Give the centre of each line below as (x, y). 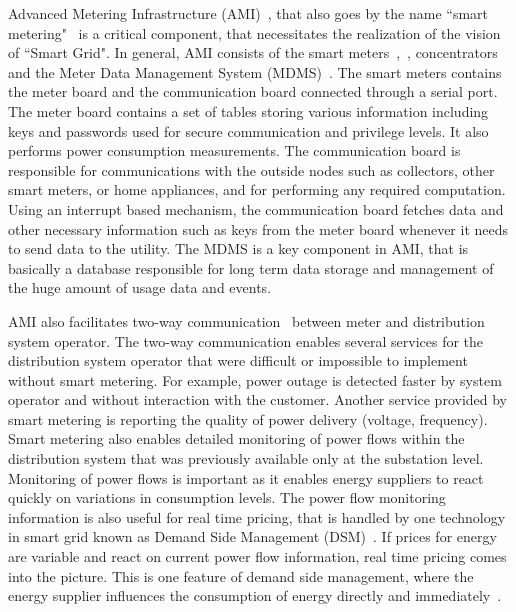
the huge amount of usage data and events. (140, 287)
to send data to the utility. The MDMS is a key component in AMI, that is (238, 248)
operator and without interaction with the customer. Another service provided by (258, 399)
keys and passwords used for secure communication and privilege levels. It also (248, 130)
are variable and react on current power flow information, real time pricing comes (257, 556)
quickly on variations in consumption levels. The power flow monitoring (227, 497)
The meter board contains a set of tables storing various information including (248, 110)
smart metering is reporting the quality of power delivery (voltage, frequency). (248, 418)
